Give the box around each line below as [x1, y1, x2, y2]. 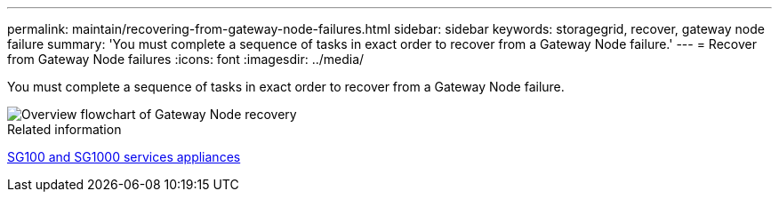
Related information [7, 122, 122, 137]
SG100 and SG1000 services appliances [7, 149, 241, 164]
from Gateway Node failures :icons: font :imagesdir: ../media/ [7, 52, 365, 67]
